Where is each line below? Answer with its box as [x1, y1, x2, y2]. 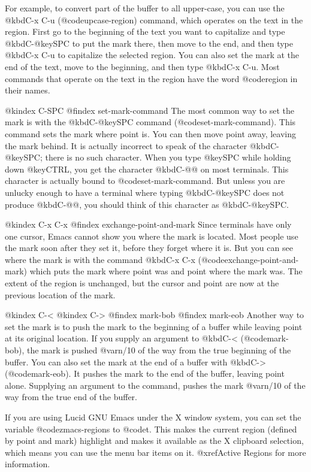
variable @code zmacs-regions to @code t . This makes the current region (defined [5, 422, 297, 435]
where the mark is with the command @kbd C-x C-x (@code [5, 253, 225, 265]
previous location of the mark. [5, 288, 116, 301]
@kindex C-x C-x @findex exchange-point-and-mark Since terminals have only [5, 218, 292, 231]
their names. [5, 84, 50, 96]
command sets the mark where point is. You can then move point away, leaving [5, 127, 296, 140]
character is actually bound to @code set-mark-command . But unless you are [5, 174, 285, 187]
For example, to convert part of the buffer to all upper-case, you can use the [5, 2, 285, 14]
